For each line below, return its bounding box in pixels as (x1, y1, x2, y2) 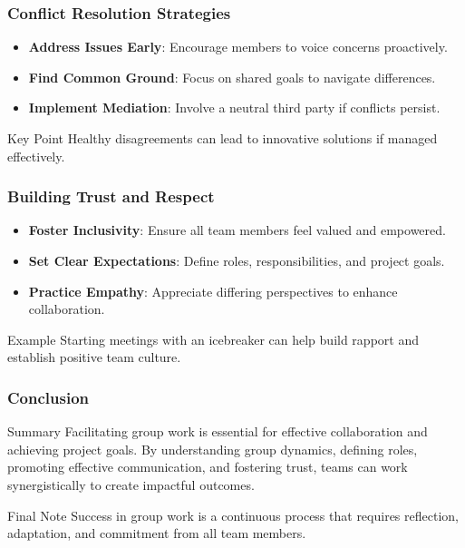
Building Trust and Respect (7, 185, 215, 208)
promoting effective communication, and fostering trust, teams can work (7, 457, 408, 476)
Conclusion (7, 386, 89, 408)
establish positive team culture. (7, 347, 181, 367)
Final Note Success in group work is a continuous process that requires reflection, (7, 505, 459, 524)
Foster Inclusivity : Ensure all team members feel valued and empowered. (28, 220, 446, 240)
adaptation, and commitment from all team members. (7, 524, 306, 543)
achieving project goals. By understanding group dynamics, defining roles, (7, 439, 418, 458)
